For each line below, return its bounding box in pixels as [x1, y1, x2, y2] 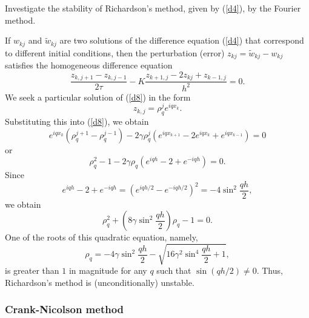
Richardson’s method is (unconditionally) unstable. [5, 276, 194, 288]
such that [156, 264, 191, 277]
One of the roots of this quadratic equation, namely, [5, 231, 198, 243]
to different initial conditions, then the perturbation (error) [5, 46, 225, 59]
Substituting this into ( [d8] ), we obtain [5, 114, 149, 127]
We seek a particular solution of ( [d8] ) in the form [5, 90, 191, 103]
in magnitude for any [68, 264, 147, 277]
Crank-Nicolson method [5, 302, 124, 317]
